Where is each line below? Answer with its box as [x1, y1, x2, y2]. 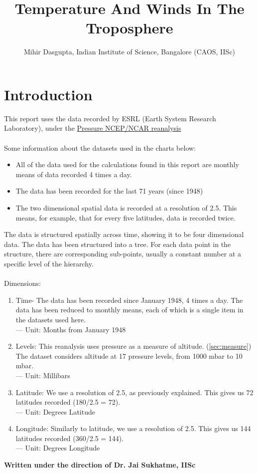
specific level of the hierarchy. [4, 258, 94, 268]
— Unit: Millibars [15, 370, 70, 380]
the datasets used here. [15, 314, 86, 324]
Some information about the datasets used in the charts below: [4, 142, 196, 153]
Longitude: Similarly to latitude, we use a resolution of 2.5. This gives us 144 [15, 423, 251, 434]
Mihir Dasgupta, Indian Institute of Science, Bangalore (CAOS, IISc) [23, 46, 236, 57]
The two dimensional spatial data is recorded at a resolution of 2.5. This [15, 203, 237, 213]
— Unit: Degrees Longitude [15, 443, 100, 453]
